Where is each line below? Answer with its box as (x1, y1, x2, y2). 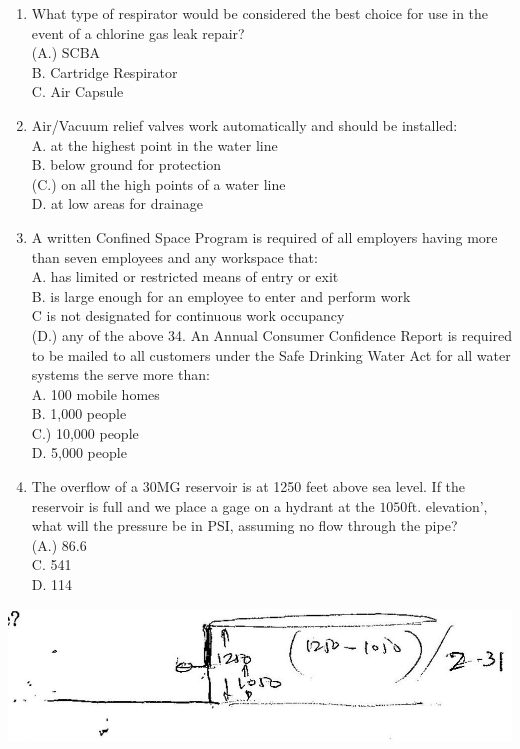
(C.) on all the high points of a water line (31, 173, 286, 194)
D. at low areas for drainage (31, 193, 203, 214)
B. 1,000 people (31, 403, 127, 424)
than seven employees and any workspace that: (31, 246, 318, 267)
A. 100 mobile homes (31, 383, 160, 404)
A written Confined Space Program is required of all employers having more (31, 226, 498, 247)
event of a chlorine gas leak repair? (31, 22, 245, 43)
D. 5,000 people (31, 442, 127, 463)
